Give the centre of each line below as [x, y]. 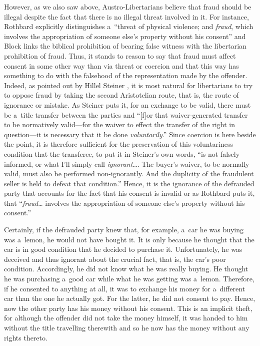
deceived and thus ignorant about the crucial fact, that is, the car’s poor [115, 259]
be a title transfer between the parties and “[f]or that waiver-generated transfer [126, 114]
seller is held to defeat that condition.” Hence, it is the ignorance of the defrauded [129, 183]
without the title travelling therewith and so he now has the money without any [127, 327]
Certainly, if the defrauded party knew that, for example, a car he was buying [124, 230]
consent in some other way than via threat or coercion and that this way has [121, 65]
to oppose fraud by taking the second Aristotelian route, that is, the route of [121, 95]
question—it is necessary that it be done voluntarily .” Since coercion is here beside [130, 134]
